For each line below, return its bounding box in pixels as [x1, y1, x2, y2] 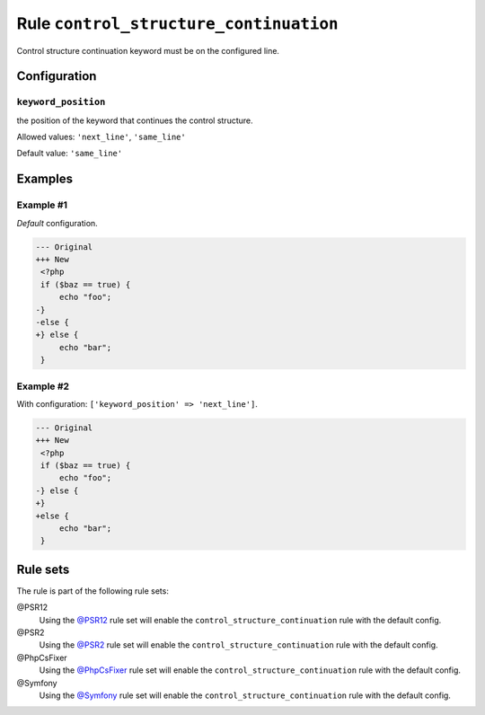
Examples [16, 172, 74, 187]
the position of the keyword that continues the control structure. [16, 115, 253, 126]
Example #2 [16, 380, 70, 393]
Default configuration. [16, 217, 98, 228]
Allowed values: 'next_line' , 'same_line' [16, 131, 186, 143]
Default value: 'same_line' [16, 148, 123, 159]
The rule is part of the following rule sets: [16, 585, 170, 596]
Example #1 [16, 199, 67, 211]
